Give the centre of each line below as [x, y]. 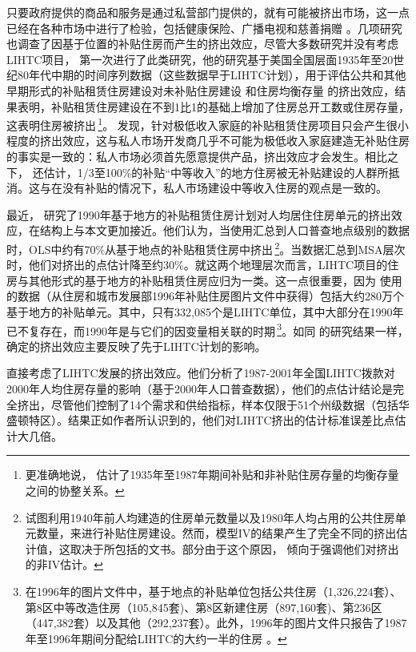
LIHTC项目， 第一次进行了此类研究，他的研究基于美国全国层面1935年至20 [200, 59]
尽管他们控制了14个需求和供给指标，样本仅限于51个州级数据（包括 [224, 404]
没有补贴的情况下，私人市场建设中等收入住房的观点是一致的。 [224, 188]
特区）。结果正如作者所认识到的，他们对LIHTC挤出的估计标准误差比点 [212, 420]
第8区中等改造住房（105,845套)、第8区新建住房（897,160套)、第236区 [204, 607]
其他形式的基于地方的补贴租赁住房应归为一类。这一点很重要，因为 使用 [215, 280]
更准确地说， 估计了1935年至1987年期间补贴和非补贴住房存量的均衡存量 [212, 475]
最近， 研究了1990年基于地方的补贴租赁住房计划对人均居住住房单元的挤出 [199, 214]
